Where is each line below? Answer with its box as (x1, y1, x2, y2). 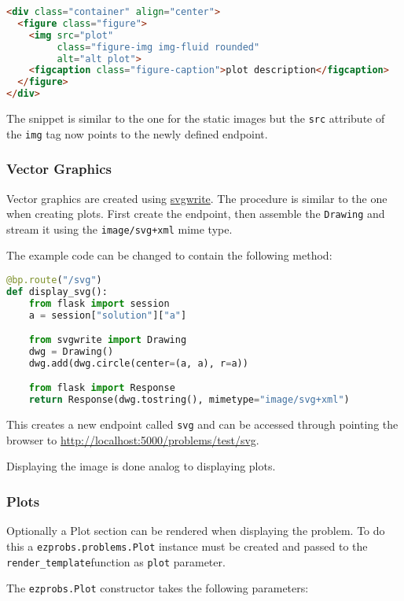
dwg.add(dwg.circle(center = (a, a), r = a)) (28, 357, 248, 369)
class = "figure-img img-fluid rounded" (57, 41, 260, 53)
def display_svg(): (6, 286, 108, 297)
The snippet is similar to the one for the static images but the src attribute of (6, 110, 385, 126)
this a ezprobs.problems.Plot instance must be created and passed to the (6, 537, 368, 554)
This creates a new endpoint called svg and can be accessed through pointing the (6, 416, 398, 433)
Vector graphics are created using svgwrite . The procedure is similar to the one (6, 190, 387, 206)
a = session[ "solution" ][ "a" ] (28, 309, 187, 321)
